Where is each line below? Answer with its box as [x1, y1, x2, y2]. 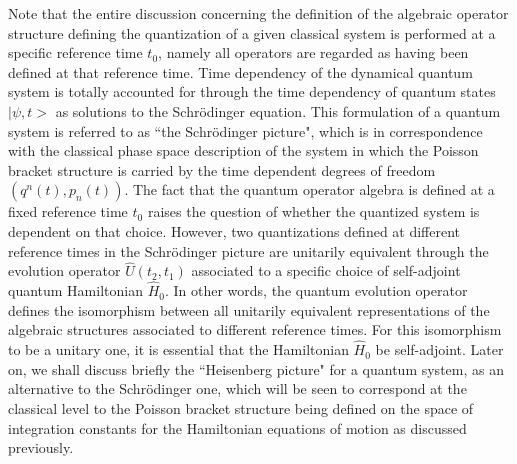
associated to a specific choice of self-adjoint [191, 260, 461, 281]
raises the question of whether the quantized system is [147, 201, 480, 222]
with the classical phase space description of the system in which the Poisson [8, 140, 479, 161]
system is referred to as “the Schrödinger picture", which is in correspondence [8, 120, 483, 141]
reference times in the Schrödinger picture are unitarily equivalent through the [8, 240, 489, 261]
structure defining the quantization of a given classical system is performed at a [8, 22, 496, 43]
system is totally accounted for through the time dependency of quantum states [8, 81, 496, 102]
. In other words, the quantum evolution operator [164, 280, 468, 301]
